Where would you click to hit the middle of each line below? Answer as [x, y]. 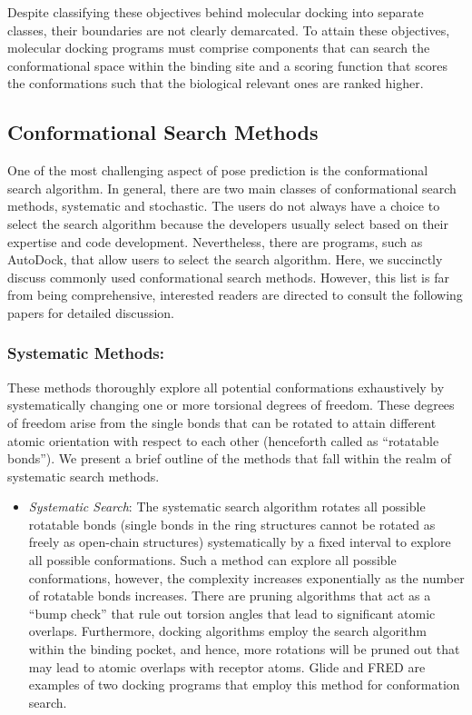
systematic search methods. [84, 476]
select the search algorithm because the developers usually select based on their [228, 223]
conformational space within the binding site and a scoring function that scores [228, 65]
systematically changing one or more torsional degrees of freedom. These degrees [231, 405]
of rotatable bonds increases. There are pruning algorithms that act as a [230, 596]
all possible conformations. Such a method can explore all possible [212, 560]
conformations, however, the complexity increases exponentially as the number [246, 577]
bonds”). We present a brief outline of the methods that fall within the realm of [229, 458]
